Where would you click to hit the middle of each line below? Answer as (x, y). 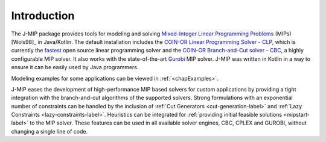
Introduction (43, 16)
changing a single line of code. (49, 131)
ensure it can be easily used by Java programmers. (75, 67)
